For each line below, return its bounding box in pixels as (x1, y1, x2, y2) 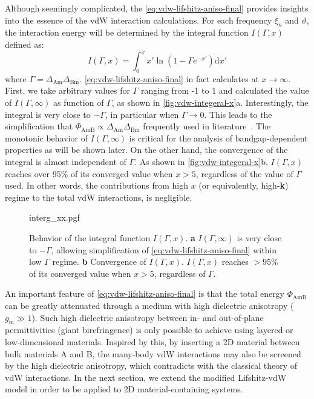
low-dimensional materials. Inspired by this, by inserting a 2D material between (5, 335, 300, 348)
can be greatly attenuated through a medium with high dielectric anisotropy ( (5, 299, 294, 311)
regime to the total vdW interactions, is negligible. (5, 190, 192, 203)
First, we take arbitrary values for (5, 84, 131, 97)
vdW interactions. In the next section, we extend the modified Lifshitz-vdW (5, 371, 287, 383)
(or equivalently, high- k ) (198, 179, 289, 192)
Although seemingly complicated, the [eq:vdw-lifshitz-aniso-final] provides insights (5, 2, 309, 14)
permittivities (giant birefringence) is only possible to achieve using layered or (5, 323, 293, 336)
